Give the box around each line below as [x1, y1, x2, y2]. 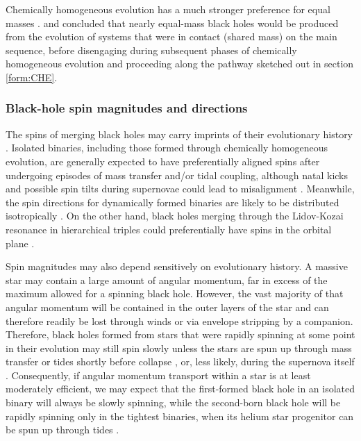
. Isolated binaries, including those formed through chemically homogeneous [6, 140, 328, 155]
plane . [6, 235, 35, 250]
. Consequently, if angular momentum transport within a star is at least [6, 367, 311, 382]
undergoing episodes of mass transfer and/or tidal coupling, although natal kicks [6, 167, 349, 182]
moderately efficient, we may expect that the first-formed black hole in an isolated [6, 381, 355, 396]
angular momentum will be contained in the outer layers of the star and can [6, 299, 329, 314]
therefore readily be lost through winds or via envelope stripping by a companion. [6, 313, 353, 328]
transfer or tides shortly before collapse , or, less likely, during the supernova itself [6, 354, 355, 369]
